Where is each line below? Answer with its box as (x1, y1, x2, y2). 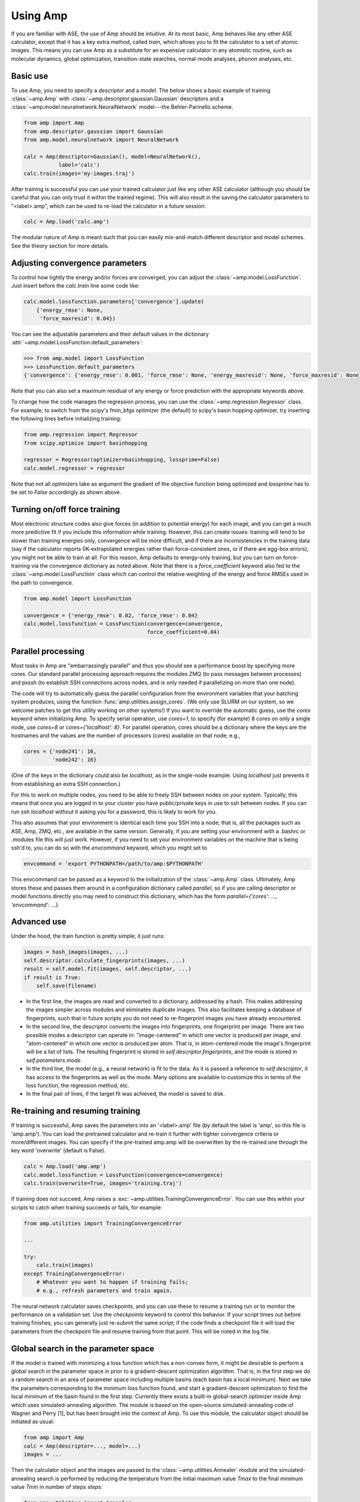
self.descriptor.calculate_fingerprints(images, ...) (23, 957, 185, 964)
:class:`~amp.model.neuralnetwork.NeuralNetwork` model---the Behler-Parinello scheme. (11, 103, 233, 111)
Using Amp (11, 9, 68, 22)
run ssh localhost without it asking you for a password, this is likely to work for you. (11, 808, 217, 815)
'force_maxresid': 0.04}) (39, 315, 116, 321)
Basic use (11, 71, 49, 81)
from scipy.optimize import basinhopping (23, 439, 148, 446)
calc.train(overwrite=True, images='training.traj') (23, 1180, 182, 1187)
